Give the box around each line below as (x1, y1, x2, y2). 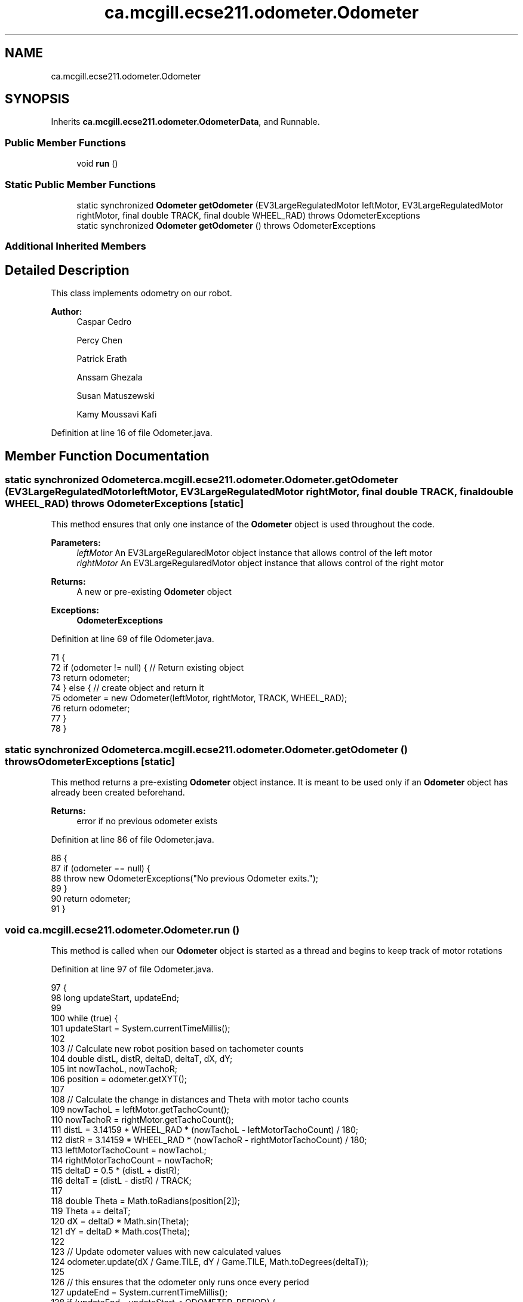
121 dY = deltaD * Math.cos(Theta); (51, 1226, 190, 1236)
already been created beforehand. (51, 787, 185, 798)
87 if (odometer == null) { (51, 863, 150, 874)
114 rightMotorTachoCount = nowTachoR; (51, 1154, 213, 1165)
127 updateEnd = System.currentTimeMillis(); (51, 1286, 228, 1297)
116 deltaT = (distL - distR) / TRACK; (51, 1175, 192, 1186)
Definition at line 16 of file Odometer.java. (51, 428, 213, 438)
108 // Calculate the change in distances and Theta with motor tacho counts (51, 1094, 349, 1104)
